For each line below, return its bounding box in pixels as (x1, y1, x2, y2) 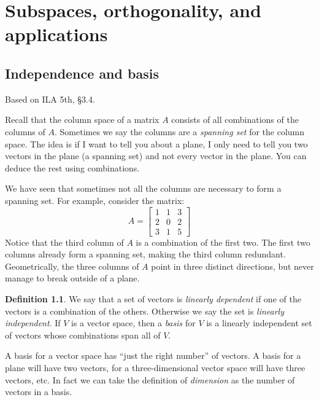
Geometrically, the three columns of (5, 259, 139, 272)
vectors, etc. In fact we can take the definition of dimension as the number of (5, 373, 295, 386)
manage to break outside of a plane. (5, 272, 140, 284)
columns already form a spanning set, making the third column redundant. (5, 248, 286, 261)
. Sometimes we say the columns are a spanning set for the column (54, 125, 305, 138)
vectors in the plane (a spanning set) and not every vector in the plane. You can (5, 149, 307, 162)
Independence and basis (5, 63, 159, 82)
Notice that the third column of (5, 235, 124, 248)
